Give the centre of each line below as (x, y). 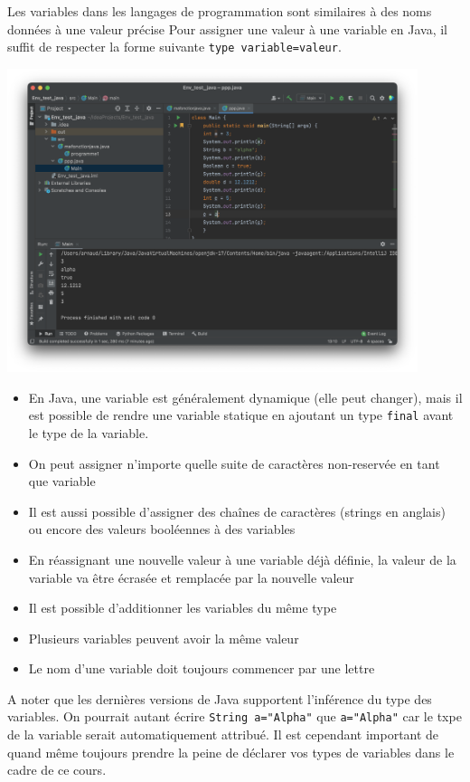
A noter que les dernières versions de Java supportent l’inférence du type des (220, 698)
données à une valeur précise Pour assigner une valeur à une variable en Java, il (228, 29)
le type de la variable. (89, 432)
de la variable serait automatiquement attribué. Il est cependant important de (223, 734)
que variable (62, 481)
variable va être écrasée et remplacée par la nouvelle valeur (191, 577)
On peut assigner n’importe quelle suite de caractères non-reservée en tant (234, 463)
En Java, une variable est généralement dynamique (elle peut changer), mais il (245, 397)
